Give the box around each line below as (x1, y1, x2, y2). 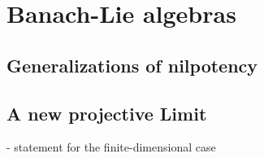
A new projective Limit (6, 100, 207, 125)
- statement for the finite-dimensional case (6, 138, 216, 156)
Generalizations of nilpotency (6, 52, 258, 77)
